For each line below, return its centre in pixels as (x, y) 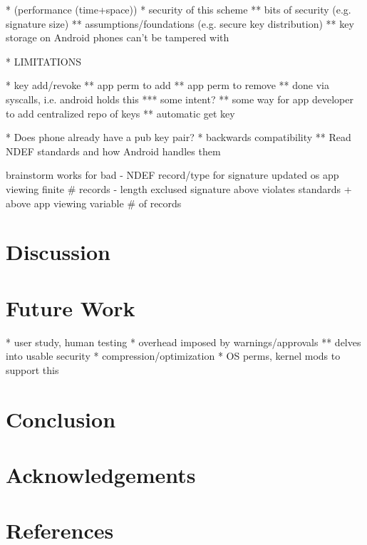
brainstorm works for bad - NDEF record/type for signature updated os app (172, 175)
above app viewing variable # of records (94, 203)
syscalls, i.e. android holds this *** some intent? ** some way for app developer (180, 99)
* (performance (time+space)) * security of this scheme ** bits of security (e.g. (179, 9)
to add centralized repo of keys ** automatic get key (120, 113)
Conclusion (61, 419)
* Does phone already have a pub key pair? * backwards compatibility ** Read (179, 137)
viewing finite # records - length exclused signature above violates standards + (179, 188)
